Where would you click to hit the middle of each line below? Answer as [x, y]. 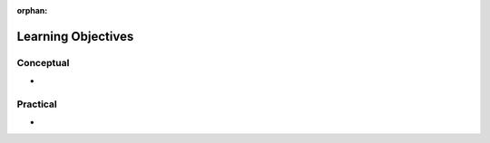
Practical [37, 104]
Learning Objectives [75, 36]
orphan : [32, 10]
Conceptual [43, 62]
